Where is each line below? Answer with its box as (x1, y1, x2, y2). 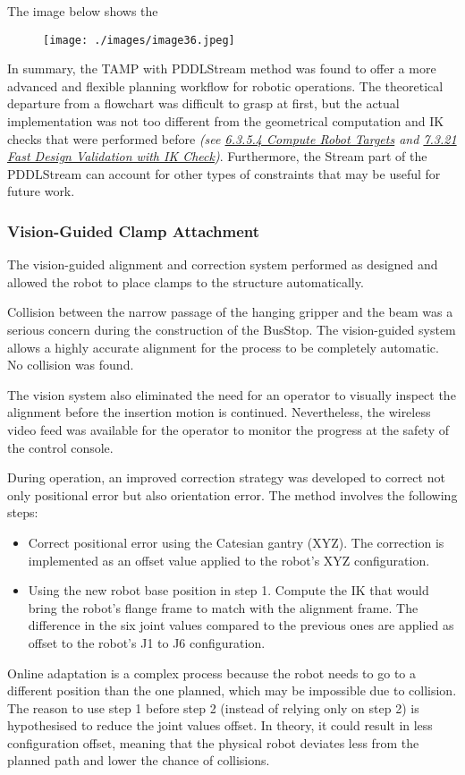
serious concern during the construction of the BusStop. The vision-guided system (7, 320, 456, 338)
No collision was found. (7, 355, 134, 374)
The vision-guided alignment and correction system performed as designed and (7, 255, 438, 274)
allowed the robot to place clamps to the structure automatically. (7, 272, 364, 291)
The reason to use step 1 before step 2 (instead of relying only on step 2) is (7, 698, 419, 717)
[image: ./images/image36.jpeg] (43, 33, 235, 47)
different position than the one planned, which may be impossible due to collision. (7, 681, 457, 700)
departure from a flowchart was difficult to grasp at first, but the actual (7, 94, 400, 113)
